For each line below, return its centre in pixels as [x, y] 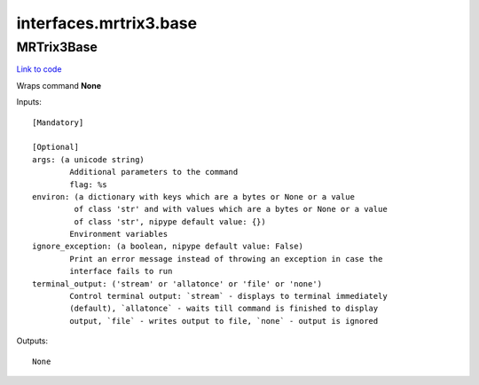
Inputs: [29, 102]
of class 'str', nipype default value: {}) [170, 221]
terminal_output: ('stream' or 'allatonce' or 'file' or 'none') [177, 283]
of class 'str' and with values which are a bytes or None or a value [231, 209]
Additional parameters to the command [154, 172]
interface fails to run [121, 271]
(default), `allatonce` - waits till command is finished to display [224, 309]
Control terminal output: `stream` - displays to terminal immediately [228, 296]
